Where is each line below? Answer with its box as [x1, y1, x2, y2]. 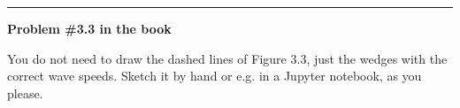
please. [7, 83, 43, 102]
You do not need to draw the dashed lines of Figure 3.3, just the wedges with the [7, 49, 448, 67]
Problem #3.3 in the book [7, 19, 172, 37]
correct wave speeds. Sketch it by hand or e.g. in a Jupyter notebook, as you [7, 66, 422, 85]
